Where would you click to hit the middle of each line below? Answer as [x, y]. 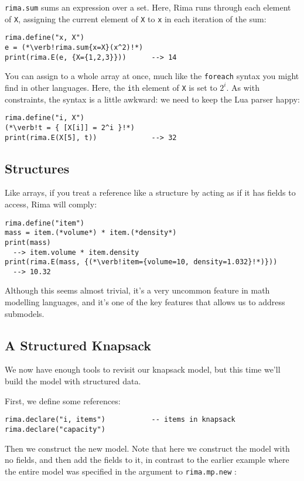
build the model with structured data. [73, 381]
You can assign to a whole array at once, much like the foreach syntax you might [152, 76]
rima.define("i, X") [45, 118]
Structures [37, 168]
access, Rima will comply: [51, 204]
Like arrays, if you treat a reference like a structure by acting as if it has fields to [150, 192]
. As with [243, 87]
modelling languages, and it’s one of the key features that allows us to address [145, 302]
